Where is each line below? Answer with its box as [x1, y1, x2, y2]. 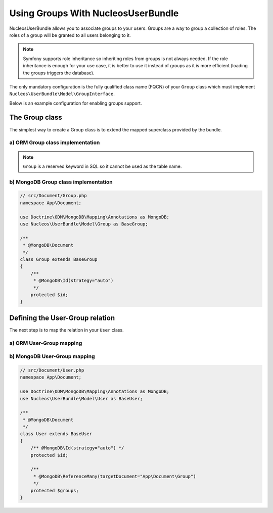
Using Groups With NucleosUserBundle [9, 8, 179, 19]
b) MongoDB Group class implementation [9, 178, 113, 185]
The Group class [9, 113, 63, 122]
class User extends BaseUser [20, 431, 93, 437]
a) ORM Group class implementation [9, 139, 100, 146]
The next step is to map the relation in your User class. [9, 327, 124, 333]
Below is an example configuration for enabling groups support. [9, 100, 142, 106]
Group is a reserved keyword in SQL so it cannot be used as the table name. [23, 163, 182, 169]
